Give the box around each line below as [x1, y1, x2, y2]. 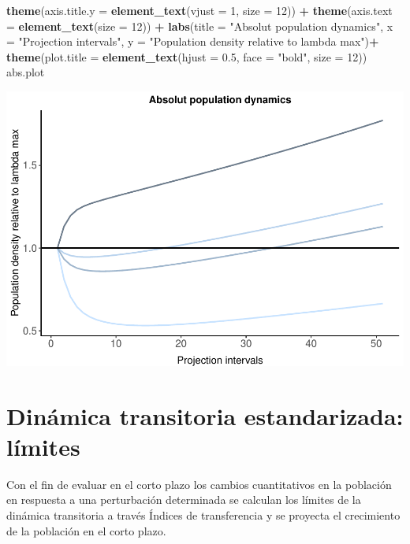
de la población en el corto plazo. [6, 522, 166, 538]
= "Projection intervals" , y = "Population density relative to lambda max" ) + [6, 33, 379, 50]
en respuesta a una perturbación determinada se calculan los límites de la [6, 491, 361, 508]
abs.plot [6, 64, 45, 80]
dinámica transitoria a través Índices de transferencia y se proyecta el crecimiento [6, 506, 401, 523]
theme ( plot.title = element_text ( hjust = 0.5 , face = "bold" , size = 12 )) [6, 48, 367, 65]
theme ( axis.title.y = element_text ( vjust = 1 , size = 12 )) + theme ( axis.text [6, 2, 393, 18]
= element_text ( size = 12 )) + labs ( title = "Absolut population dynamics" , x [6, 17, 393, 34]
